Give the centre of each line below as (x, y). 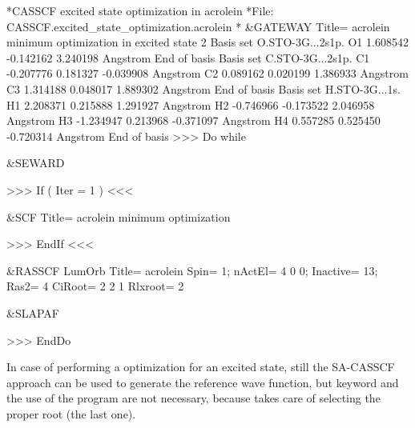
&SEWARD (36, 163)
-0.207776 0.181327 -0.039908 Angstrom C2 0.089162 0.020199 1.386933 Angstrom (207, 73)
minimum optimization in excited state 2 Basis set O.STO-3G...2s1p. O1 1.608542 (207, 42)
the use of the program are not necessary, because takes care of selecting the (193, 398)
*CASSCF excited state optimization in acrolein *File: (140, 10)
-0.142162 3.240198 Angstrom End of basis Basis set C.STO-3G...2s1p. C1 (188, 57)
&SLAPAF (33, 312)
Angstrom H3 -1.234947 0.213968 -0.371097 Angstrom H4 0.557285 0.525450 (193, 120)
